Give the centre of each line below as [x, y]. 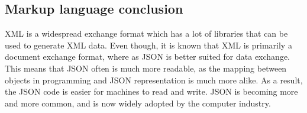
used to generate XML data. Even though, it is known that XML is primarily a [148, 45]
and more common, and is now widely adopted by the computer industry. [138, 103]
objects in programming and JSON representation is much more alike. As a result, [154, 80]
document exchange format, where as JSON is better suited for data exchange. [148, 56]
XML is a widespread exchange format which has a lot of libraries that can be [146, 33]
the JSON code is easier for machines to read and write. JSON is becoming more [151, 91]
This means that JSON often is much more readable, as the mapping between [146, 68]
